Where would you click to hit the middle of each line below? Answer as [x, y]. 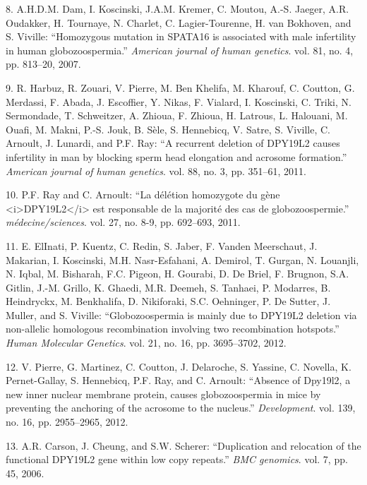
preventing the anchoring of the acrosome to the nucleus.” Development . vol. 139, [181, 408]
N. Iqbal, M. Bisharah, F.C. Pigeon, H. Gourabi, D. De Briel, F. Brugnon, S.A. [178, 274]
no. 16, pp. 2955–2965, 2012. [67, 422]
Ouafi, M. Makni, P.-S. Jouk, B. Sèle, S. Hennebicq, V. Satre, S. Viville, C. [168, 129]
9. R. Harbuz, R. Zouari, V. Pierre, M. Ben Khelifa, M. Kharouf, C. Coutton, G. [180, 87]
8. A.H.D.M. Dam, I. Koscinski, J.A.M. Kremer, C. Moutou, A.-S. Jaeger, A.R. [178, 8]
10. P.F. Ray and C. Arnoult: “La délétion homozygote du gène [143, 194]
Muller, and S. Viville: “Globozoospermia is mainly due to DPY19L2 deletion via [181, 315]
